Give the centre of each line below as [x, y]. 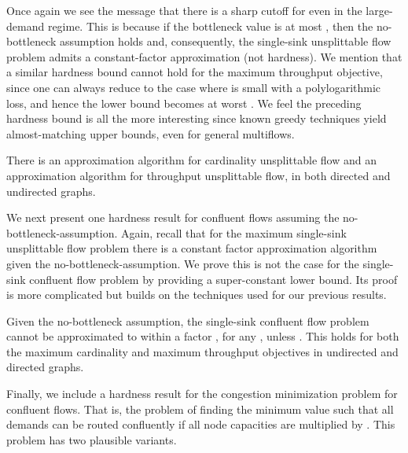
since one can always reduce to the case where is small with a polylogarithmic [194, 87]
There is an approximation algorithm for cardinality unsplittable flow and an [191, 160]
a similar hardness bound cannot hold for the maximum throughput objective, [195, 72]
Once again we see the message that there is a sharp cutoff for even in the [184, 10]
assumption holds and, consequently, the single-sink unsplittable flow [226, 41]
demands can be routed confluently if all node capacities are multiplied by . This [201, 424]
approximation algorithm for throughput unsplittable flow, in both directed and [198, 175]
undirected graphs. [51, 191]
